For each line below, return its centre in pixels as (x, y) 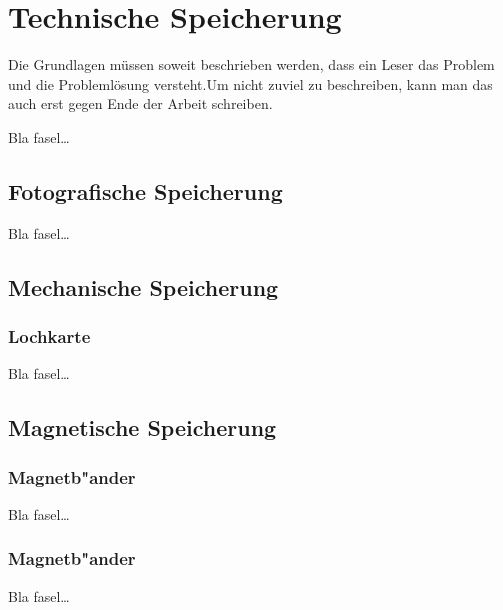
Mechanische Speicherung (143, 286)
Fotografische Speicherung (145, 190)
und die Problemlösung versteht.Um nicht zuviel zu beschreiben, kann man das (250, 83)
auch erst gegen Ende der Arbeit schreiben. (140, 103)
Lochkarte (49, 336)
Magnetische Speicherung (142, 427)
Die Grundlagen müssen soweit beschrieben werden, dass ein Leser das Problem (251, 64)
